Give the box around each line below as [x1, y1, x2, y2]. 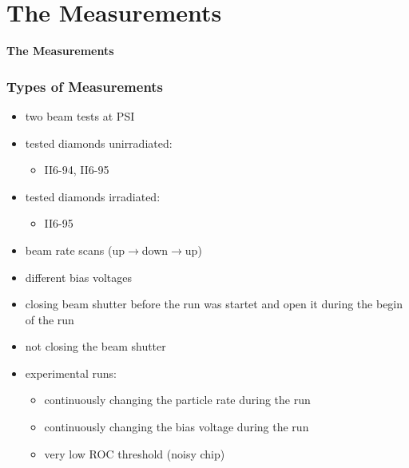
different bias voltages [25, 268, 132, 285]
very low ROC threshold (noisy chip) [44, 445, 225, 462]
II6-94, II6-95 [44, 161, 109, 178]
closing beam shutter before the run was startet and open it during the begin [25, 295, 403, 312]
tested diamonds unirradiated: [25, 134, 173, 151]
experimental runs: [25, 364, 117, 381]
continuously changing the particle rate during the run [44, 391, 311, 408]
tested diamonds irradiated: [25, 188, 161, 204]
